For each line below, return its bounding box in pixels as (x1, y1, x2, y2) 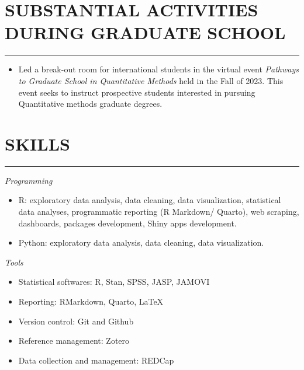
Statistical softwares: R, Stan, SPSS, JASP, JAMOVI (18, 275, 210, 288)
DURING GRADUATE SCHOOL (5, 20, 286, 44)
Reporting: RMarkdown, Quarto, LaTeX (18, 295, 164, 307)
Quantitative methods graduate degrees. (18, 97, 163, 110)
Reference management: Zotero (18, 334, 130, 347)
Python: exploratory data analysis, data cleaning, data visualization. (18, 236, 264, 249)
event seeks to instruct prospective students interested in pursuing (18, 86, 255, 98)
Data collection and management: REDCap (18, 354, 174, 366)
